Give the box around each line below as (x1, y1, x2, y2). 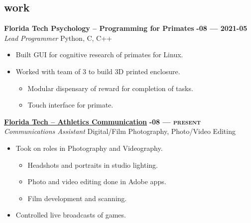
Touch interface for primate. (27, 100, 114, 110)
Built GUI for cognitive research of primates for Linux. (15, 49, 183, 60)
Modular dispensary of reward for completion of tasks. (27, 83, 193, 93)
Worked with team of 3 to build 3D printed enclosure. (15, 66, 180, 76)
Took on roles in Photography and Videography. (15, 142, 163, 153)
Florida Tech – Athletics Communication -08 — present (4, 116, 201, 126)
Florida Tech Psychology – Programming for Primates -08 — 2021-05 (4, 23, 248, 33)
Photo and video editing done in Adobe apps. (27, 176, 166, 187)
